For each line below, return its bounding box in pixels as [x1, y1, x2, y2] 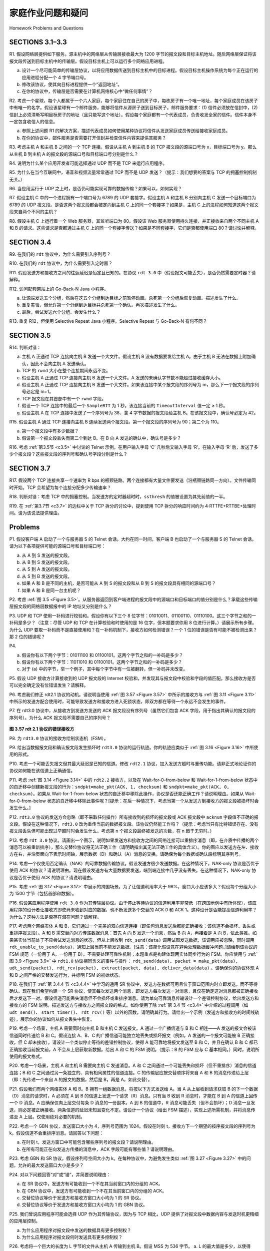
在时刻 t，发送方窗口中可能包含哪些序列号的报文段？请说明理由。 [21, 1139, 156, 1145]
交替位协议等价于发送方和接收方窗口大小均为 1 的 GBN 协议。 [21, 1201, 147, 1208]
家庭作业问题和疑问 [9, 8, 88, 19]
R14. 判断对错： [9, 344, 41, 350]
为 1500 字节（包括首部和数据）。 [9, 891, 77, 897]
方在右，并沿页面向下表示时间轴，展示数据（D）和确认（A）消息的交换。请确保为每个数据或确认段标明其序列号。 [9, 851, 243, 857]
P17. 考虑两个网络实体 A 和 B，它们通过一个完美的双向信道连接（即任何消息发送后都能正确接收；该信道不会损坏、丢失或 [9, 923, 256, 929]
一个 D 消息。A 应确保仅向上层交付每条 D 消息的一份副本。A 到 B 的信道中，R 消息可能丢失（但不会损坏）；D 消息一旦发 [9, 1100, 255, 1106]
